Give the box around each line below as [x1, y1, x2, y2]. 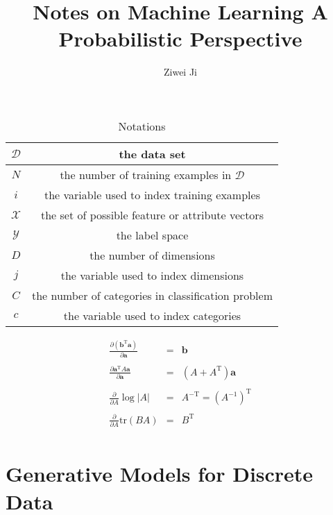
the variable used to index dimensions [60, 267, 244, 283]
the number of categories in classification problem [31, 287, 273, 303]
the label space [116, 226, 189, 243]
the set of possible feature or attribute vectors [40, 206, 264, 223]
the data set [119, 145, 186, 162]
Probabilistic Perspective [58, 24, 302, 53]
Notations [118, 117, 166, 134]
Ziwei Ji [163, 65, 198, 79]
